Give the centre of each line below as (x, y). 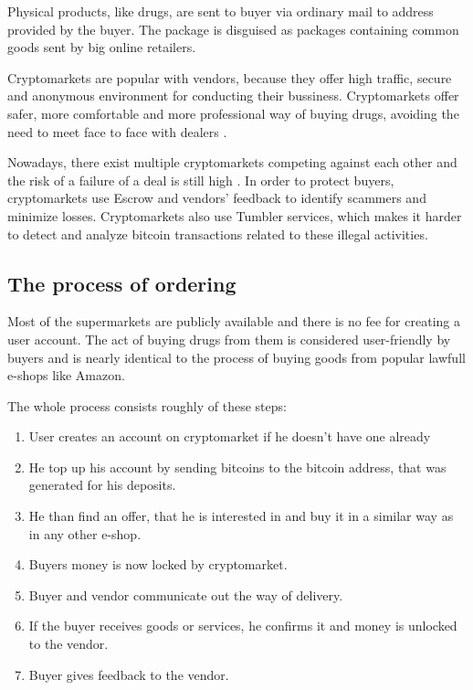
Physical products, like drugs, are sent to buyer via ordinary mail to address (221, 11)
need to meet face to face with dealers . (117, 131)
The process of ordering (122, 283)
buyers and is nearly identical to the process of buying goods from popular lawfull (236, 357)
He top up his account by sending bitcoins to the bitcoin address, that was (237, 467)
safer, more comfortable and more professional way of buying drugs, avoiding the (233, 113)
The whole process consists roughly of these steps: (147, 405)
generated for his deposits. (102, 485)
